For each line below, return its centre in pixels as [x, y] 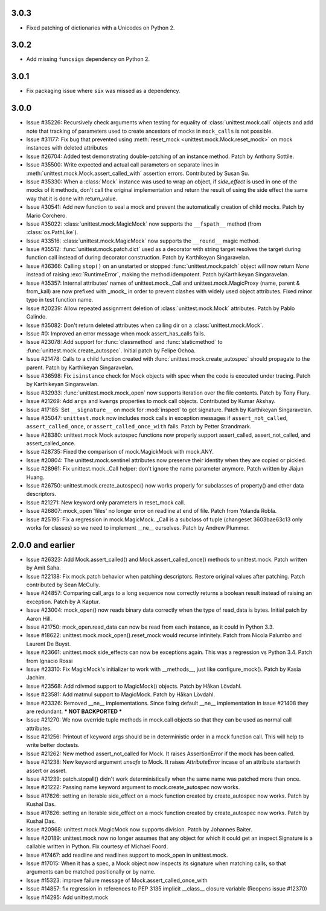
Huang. [35, 477]
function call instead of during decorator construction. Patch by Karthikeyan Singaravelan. [138, 258]
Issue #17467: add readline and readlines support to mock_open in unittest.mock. [127, 855]
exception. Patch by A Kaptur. [63, 602]
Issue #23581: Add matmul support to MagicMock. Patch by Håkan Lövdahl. [121, 694]
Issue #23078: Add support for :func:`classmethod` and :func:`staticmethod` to [124, 342]
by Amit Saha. [43, 568]
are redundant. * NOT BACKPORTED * [74, 711]
